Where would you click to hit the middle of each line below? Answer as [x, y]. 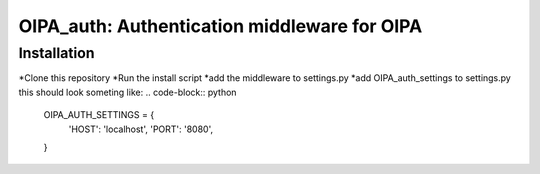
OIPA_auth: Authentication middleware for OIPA [220, 26]
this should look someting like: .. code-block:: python [127, 92]
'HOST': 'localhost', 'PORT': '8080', [141, 129]
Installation [56, 53]
